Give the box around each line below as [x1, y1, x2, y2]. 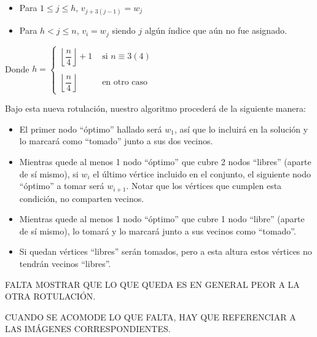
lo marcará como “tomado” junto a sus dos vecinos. [19, 134, 213, 147]
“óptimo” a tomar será [19, 179, 104, 192]
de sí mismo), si [19, 167, 79, 180]
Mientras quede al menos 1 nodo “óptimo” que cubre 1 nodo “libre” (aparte [19, 212, 305, 225]
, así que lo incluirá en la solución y [174, 122, 308, 135]
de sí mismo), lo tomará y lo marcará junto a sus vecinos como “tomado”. [19, 224, 296, 237]
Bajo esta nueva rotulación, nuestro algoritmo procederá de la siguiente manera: [5, 102, 306, 115]
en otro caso [102, 78, 148, 87]
